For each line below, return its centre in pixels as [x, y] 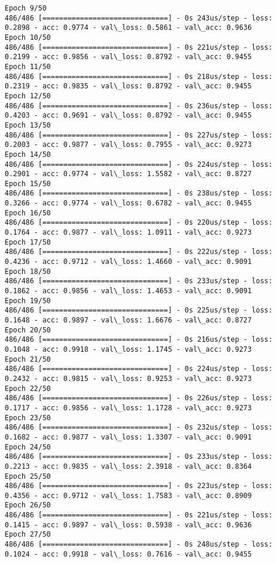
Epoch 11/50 [28, 66]
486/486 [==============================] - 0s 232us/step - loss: [139, 428]
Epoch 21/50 [28, 359]
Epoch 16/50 [28, 213]
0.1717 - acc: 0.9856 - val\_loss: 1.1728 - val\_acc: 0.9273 [128, 408]
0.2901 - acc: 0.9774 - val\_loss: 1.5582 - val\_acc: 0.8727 [128, 174]
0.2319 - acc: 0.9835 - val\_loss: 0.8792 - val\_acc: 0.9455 [128, 86]
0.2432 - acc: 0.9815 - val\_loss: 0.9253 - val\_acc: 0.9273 [128, 378]
